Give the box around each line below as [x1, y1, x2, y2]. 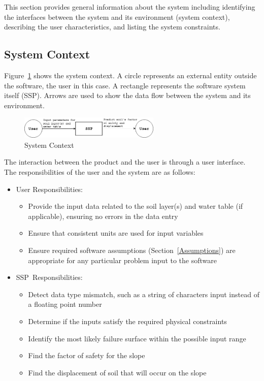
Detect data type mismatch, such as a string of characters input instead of [28, 289, 259, 299]
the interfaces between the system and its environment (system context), [4, 11, 230, 22]
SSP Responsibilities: [16, 272, 83, 282]
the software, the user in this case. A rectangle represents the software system [4, 80, 246, 90]
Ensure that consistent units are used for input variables [28, 228, 204, 238]
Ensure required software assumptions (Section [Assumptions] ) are [28, 244, 236, 255]
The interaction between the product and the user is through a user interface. [4, 156, 246, 167]
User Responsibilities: [16, 183, 83, 194]
